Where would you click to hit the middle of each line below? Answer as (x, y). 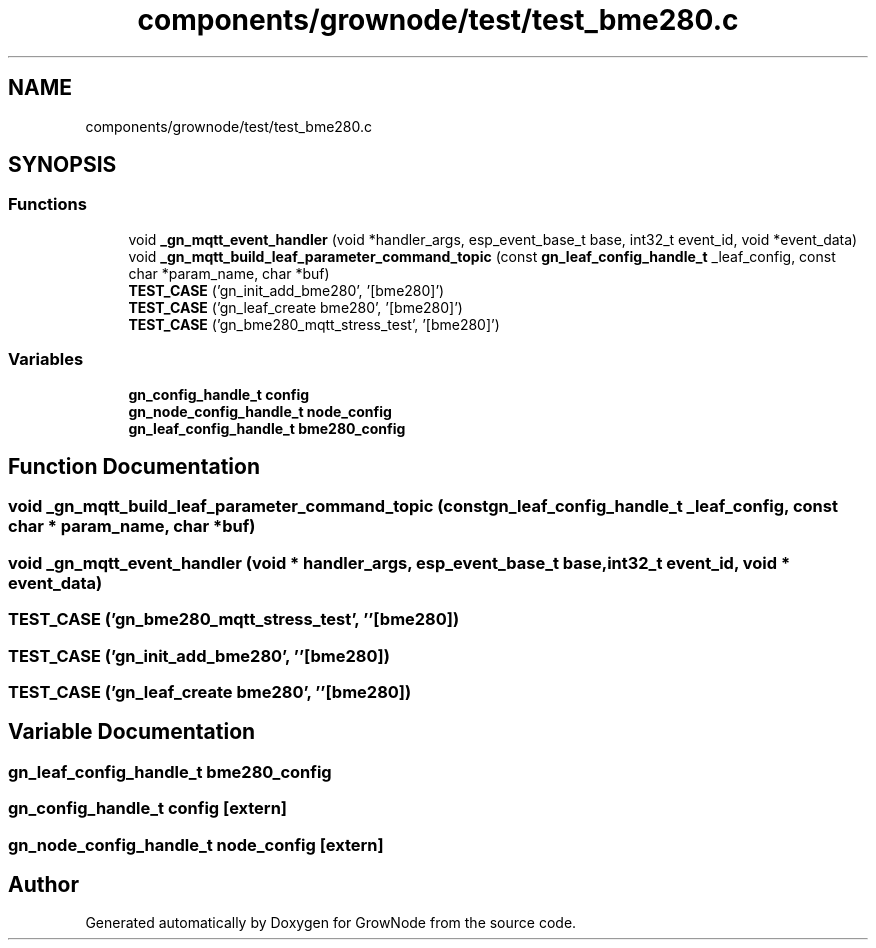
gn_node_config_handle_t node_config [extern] (196, 844)
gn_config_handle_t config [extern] (147, 808)
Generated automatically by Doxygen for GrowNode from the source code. (331, 923)
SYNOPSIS (62, 165)
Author (43, 884)
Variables (46, 359)
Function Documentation (134, 466)
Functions (47, 204)
